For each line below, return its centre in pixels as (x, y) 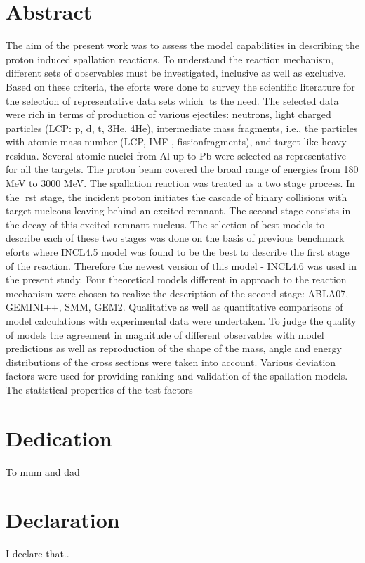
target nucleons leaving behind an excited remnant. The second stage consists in (178, 211)
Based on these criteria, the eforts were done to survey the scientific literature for (180, 86)
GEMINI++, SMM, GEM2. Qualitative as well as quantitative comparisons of (174, 307)
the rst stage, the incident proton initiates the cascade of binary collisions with (177, 196)
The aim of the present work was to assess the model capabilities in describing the (182, 45)
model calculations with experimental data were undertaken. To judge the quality (181, 321)
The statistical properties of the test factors (99, 389)
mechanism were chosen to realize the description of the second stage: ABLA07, (177, 293)
